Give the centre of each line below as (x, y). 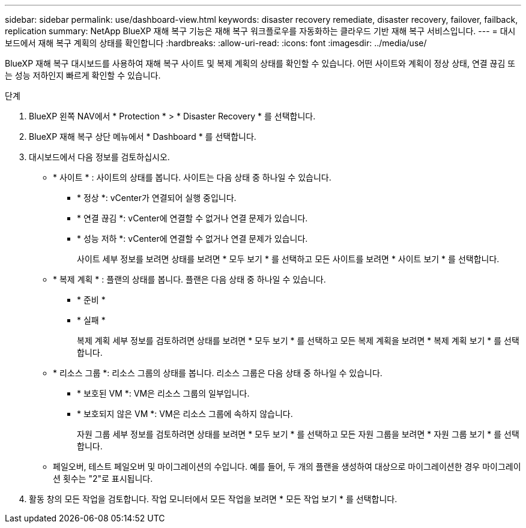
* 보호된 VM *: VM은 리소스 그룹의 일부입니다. (163, 393)
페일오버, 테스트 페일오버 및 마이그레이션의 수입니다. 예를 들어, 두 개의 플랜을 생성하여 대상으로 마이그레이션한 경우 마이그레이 (287, 466)
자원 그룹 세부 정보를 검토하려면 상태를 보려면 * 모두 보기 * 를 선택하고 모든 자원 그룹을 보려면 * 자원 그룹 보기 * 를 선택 (298, 434)
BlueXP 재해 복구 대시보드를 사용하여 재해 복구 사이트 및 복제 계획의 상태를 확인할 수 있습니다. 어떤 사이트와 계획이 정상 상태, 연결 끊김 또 (260, 63)
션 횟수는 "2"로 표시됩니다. (103, 478)
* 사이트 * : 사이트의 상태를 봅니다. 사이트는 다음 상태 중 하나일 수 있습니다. (192, 177)
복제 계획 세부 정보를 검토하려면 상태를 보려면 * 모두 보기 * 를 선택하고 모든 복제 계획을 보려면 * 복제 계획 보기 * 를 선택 (298, 340)
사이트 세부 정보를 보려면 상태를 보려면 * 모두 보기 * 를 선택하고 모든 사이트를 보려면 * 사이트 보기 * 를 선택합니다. (288, 259)
